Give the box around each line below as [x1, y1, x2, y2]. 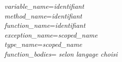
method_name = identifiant [4, 10, 82, 21]
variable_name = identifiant [4, 1, 84, 11]
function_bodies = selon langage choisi [4, 48, 118, 59]
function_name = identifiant [4, 20, 86, 30]
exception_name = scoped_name [4, 29, 98, 40]
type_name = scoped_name [4, 39, 82, 49]
